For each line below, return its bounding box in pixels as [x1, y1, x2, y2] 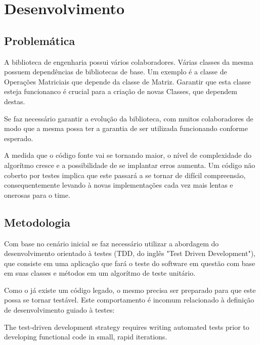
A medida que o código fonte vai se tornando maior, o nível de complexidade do [4, 150, 251, 160]
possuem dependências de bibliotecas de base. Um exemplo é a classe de [4, 66, 227, 77]
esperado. [4, 133, 33, 143]
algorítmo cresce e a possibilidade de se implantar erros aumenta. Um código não [4, 159, 255, 170]
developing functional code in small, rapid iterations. [4, 331, 167, 342]
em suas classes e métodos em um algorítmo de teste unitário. [4, 268, 196, 278]
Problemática [4, 32, 75, 48]
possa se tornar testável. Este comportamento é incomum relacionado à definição [4, 294, 254, 305]
